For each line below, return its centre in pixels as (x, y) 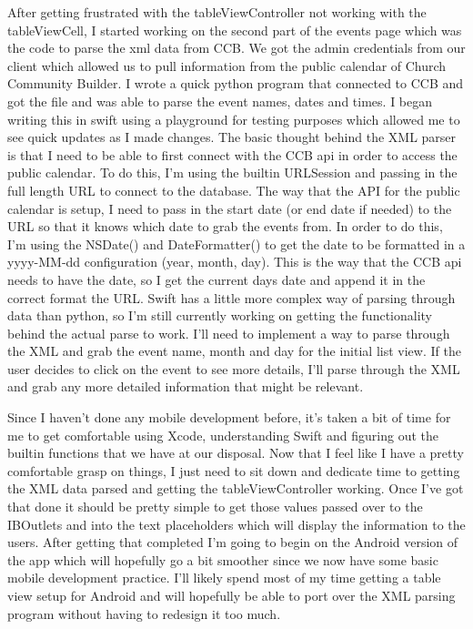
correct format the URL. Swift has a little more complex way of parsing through (231, 297)
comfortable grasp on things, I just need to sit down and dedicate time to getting (234, 470)
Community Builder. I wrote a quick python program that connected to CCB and (236, 83)
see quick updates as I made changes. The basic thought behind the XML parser (232, 137)
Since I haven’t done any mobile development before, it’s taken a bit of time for (229, 417)
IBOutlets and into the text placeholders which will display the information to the (236, 524)
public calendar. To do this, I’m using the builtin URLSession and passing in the (232, 172)
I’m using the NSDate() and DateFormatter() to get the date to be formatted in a (236, 243)
